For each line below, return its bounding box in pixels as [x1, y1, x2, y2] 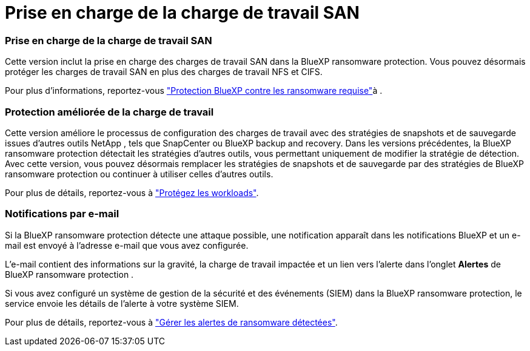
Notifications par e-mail [5, 208, 119, 220]
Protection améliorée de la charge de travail [5, 105, 214, 118]
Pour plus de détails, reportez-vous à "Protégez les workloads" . [5, 187, 259, 198]
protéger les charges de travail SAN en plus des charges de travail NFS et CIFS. [5, 67, 323, 77]
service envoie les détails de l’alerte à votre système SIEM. [5, 298, 239, 309]
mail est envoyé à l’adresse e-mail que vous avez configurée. [5, 240, 249, 251]
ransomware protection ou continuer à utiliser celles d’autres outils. [5, 168, 273, 179]
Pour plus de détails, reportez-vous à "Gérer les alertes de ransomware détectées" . [5, 317, 338, 327]
